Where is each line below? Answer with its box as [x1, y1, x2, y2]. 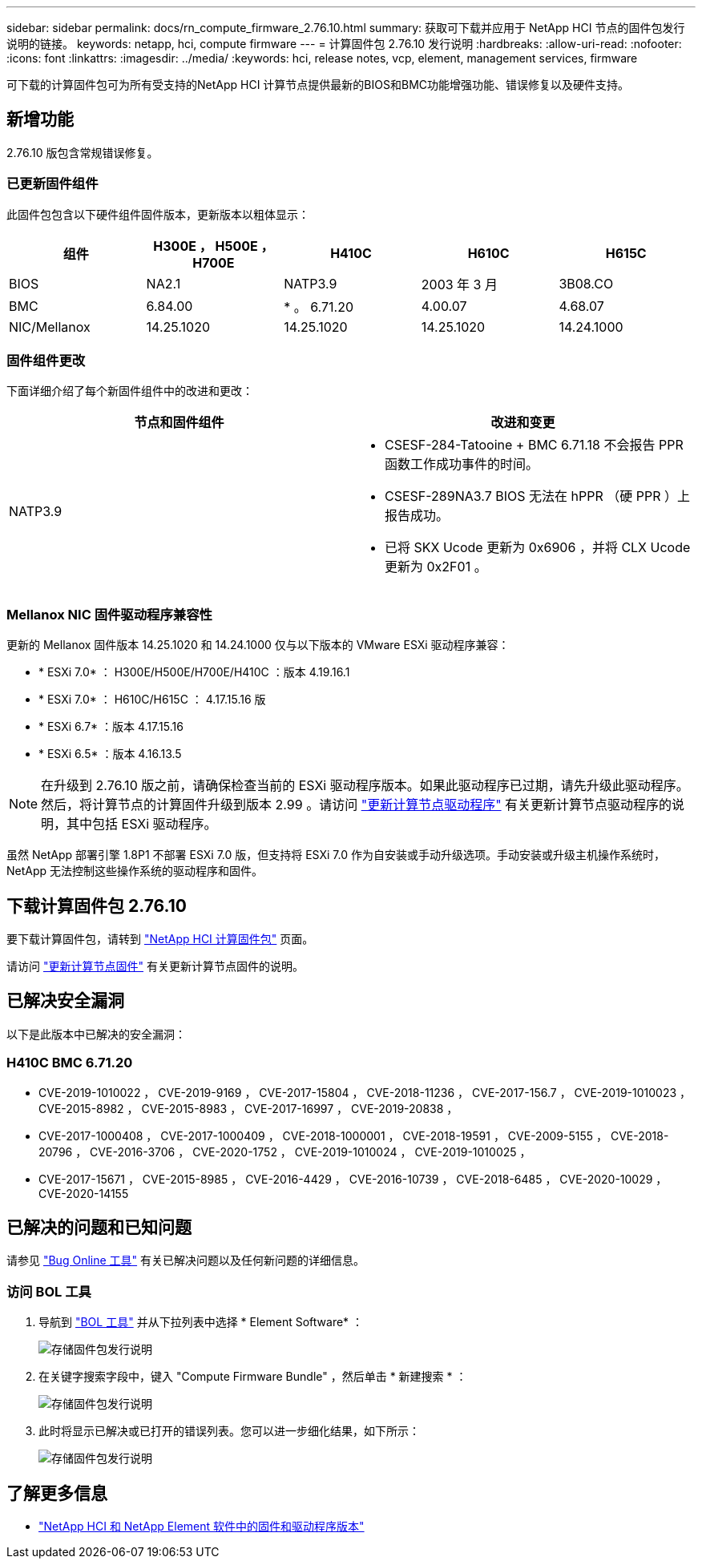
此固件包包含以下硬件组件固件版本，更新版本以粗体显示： [6, 207, 309, 221]
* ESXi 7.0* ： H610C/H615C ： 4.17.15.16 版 [38, 692, 266, 707]
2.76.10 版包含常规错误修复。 [6, 145, 159, 159]
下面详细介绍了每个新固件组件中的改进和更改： [6, 384, 253, 398]
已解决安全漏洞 [6, 990, 124, 1011]
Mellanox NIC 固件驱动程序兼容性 [6, 606, 212, 623]
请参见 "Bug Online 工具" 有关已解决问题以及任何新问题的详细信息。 [6, 1253, 365, 1268]
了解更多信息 [6, 1482, 107, 1503]
